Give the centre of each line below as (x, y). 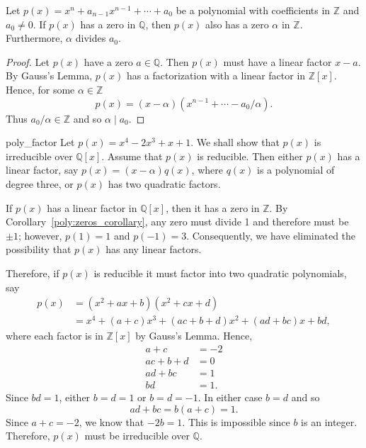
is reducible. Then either (250, 156)
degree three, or (40, 183)
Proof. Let (28, 61)
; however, (40, 235)
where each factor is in (55, 336)
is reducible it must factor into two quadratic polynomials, (220, 273)
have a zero (108, 61)
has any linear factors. (154, 249)
